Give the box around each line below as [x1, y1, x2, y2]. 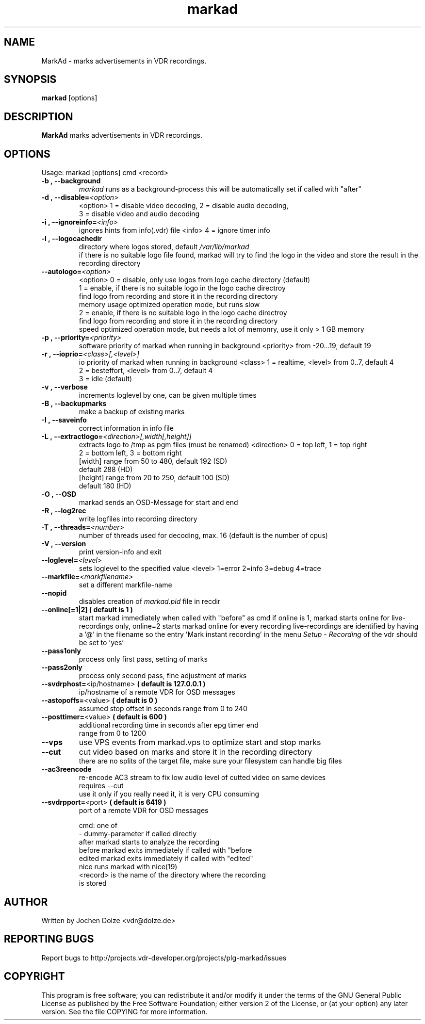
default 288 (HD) [79, 465, 133, 474]
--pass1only [41, 647, 81, 655]
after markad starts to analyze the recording [79, 838, 220, 846]
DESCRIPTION [4, 110, 73, 123]
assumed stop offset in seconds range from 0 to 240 [79, 704, 247, 713]
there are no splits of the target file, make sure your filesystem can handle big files [79, 757, 342, 765]
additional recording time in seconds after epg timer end [79, 721, 259, 730]
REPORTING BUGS [4, 933, 94, 945]
